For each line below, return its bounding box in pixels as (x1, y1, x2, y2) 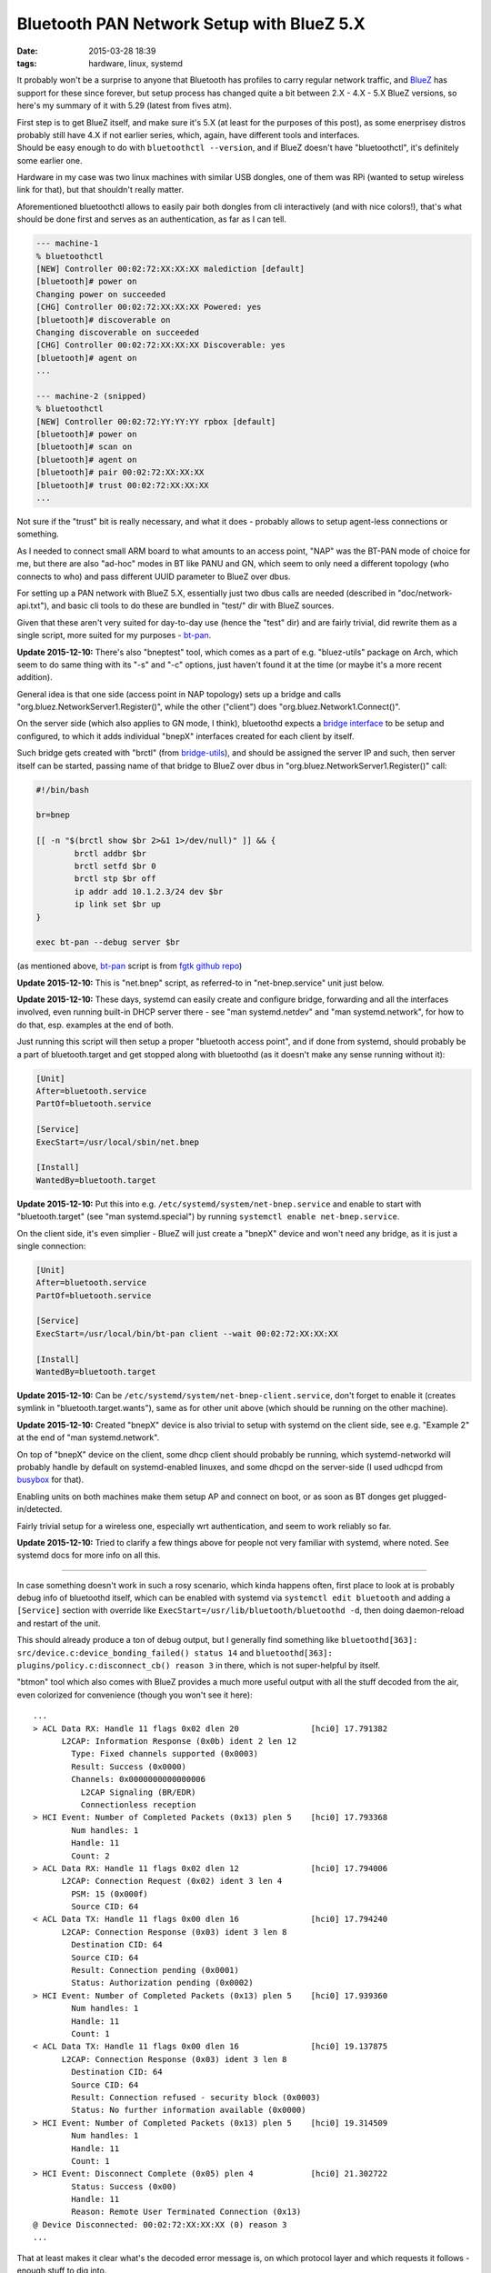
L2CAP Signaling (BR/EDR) (80, 1787, 196, 1797)
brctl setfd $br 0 (74, 860, 156, 871)
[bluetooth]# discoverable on (35, 315, 171, 325)
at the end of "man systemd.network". (16, 1432, 160, 1443)
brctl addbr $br (74, 848, 147, 858)
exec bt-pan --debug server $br (35, 937, 181, 947)
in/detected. (16, 1504, 63, 1515)
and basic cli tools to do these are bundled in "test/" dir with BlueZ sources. (51, 600, 335, 611)
